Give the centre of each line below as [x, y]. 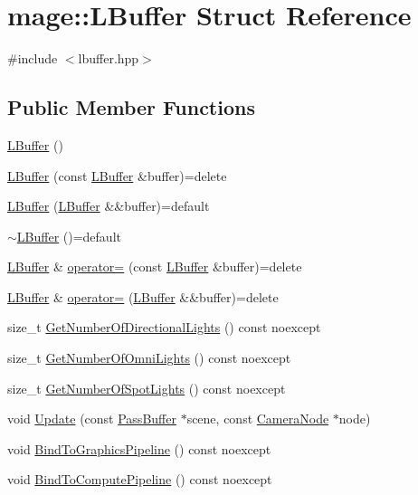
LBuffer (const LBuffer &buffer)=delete [117, 175]
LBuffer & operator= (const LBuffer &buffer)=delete [155, 267]
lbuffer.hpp [109, 58]
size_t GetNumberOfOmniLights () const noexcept [149, 358]
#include [33, 58]
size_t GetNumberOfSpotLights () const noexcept [147, 388]
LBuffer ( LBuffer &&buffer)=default [109, 206]
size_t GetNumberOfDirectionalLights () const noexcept [164, 327]
